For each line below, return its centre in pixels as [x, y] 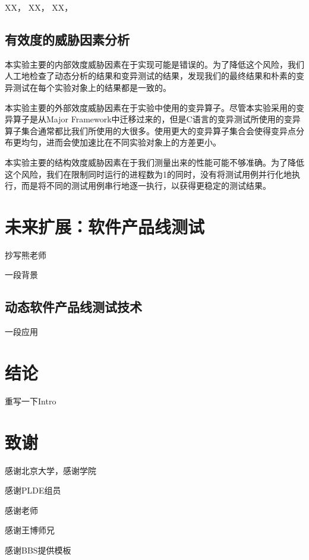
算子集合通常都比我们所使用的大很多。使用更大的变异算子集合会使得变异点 [150, 130]
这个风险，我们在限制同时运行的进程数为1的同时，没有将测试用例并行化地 [148, 174]
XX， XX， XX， [39, 7]
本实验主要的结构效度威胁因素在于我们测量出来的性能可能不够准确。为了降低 [154, 162]
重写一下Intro [31, 401]
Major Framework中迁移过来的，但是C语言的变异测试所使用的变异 [173, 119]
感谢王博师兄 [30, 530]
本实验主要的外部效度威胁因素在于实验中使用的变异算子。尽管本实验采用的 [150, 107]
